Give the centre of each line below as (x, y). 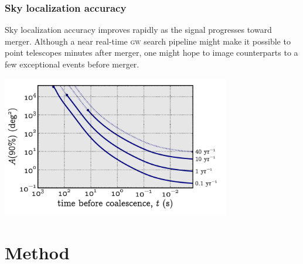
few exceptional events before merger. (72, 64)
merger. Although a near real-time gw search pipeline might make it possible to (148, 41)
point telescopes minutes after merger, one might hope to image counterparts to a (151, 53)
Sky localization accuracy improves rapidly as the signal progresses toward (138, 30)
